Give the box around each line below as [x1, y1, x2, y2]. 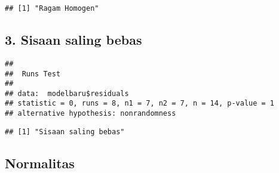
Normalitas [5, 153, 75, 172]
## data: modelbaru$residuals [5, 89, 129, 98]
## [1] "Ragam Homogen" [5, 4, 99, 13]
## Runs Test [5, 69, 61, 78]
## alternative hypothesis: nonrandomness [5, 109, 176, 118]
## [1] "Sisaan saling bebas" [5, 127, 125, 136]
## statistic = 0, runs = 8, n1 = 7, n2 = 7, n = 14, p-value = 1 [5, 99, 275, 108]
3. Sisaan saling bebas [5, 30, 142, 49]
